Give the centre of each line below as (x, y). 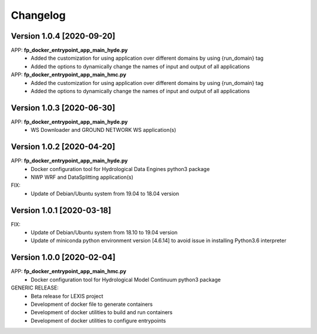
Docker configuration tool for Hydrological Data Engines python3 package (120, 169)
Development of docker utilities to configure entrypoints (98, 321)
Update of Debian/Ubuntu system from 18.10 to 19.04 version (104, 233)
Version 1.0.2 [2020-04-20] (63, 147)
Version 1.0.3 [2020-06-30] (63, 108)
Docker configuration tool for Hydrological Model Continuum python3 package (126, 280)
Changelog (38, 15)
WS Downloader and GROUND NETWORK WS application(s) (103, 130)
